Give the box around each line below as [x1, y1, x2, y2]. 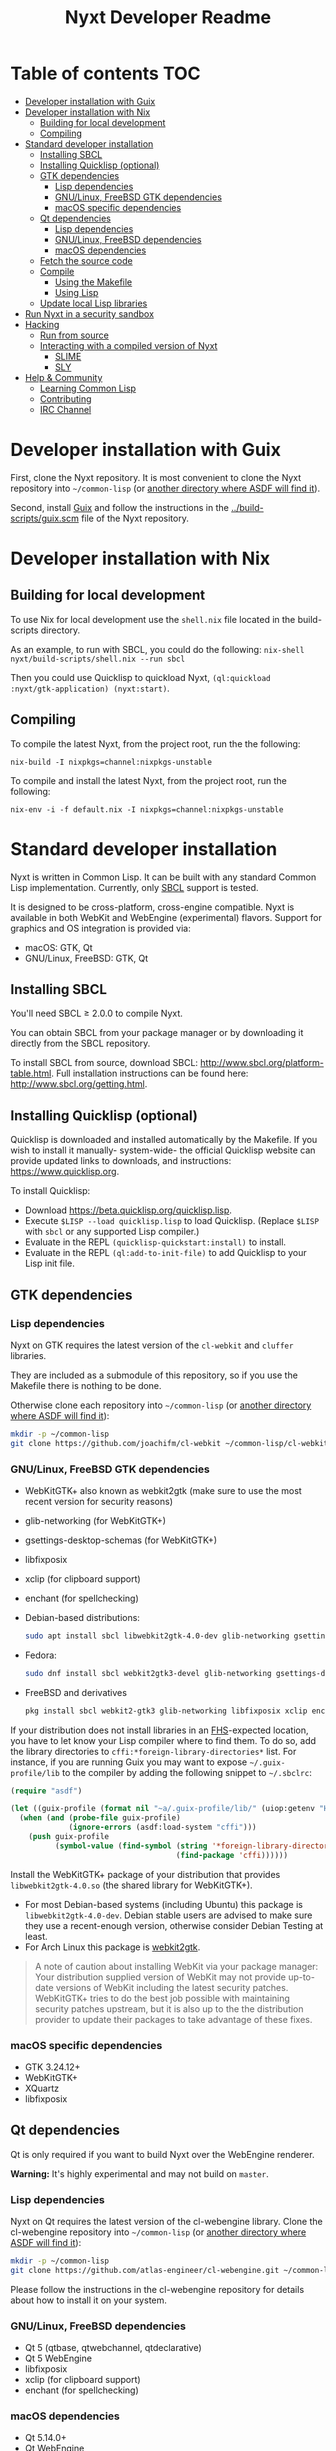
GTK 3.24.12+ [24, 2061, 81, 2073]
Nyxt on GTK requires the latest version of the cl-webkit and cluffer [10, 1339, 294, 1351]
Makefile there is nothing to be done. [10, 1379, 162, 1391]
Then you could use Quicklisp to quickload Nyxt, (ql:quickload [10, 671, 271, 683]
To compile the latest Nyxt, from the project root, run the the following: [10, 737, 301, 750]
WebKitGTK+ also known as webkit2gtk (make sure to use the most [24, 1484, 302, 1496]
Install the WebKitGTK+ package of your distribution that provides [10, 1868, 281, 1880]
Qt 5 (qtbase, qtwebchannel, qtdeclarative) [24, 2342, 202, 2354]
